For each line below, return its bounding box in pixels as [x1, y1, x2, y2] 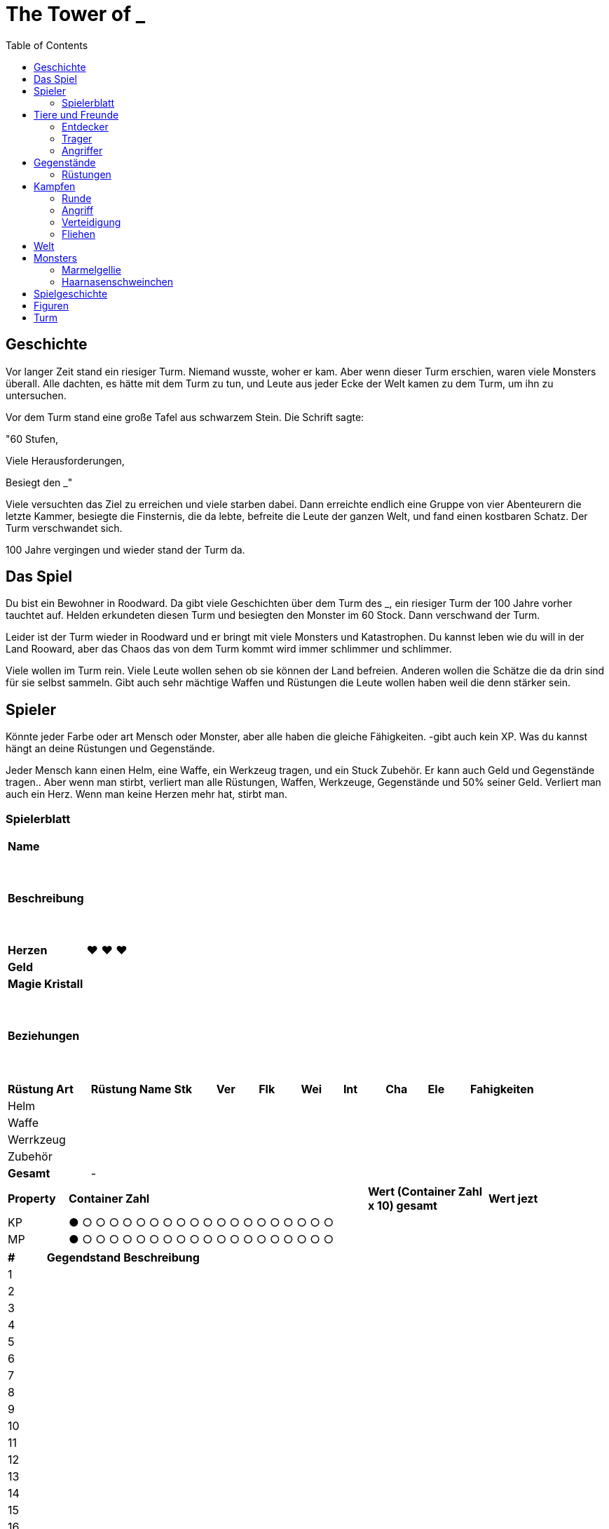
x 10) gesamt [368, 1199, 437, 1213]
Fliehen [62, 227, 95, 240]
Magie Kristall [8, 977, 83, 991]
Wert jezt [488, 1191, 538, 1206]
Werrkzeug [8, 1133, 66, 1147]
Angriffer [62, 144, 103, 156]
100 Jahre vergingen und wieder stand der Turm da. [6, 543, 245, 556]
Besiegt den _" [6, 476, 73, 488]
